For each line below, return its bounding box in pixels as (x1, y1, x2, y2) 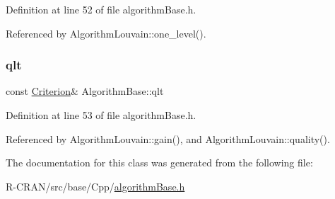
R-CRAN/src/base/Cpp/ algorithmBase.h (6, 178, 185, 193)
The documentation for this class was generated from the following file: (6, 155, 313, 170)
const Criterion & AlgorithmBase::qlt (6, 84, 164, 98)
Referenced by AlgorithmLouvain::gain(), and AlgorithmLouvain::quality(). (6, 131, 330, 146)
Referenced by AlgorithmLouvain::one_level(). (6, 25, 206, 40)
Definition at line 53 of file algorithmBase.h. (6, 108, 196, 122)
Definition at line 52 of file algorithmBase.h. (6, 2, 196, 16)
